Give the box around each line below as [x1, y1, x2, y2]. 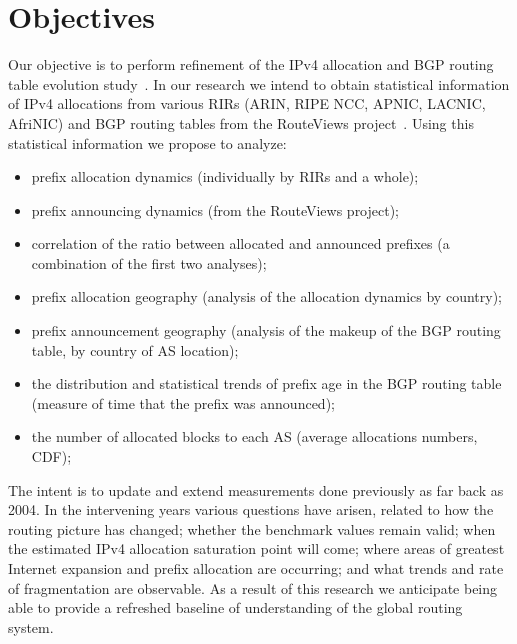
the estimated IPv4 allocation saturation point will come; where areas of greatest [8, 538, 505, 559]
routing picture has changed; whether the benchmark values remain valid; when [8, 518, 496, 539]
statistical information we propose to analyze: [8, 132, 287, 153]
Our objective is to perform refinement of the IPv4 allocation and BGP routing [8, 54, 494, 75]
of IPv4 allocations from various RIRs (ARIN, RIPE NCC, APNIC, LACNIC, [8, 93, 486, 114]
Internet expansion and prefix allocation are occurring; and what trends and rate [8, 558, 504, 578]
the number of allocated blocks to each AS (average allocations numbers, [31, 426, 478, 447]
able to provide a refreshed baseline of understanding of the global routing [8, 597, 463, 618]
